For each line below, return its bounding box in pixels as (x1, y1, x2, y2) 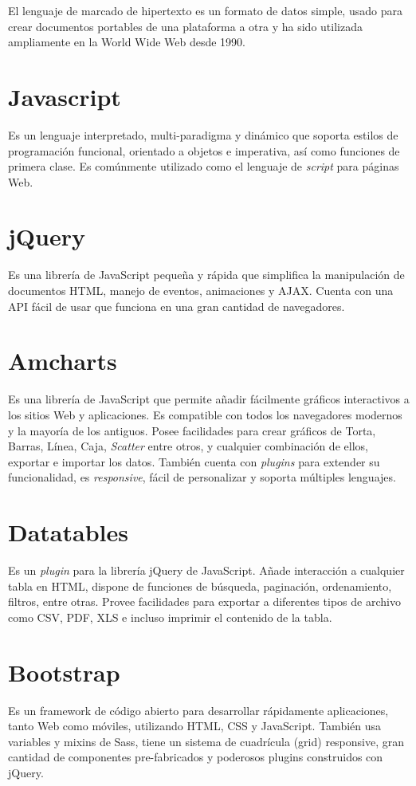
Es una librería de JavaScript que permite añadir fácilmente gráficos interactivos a (8, 391, 410, 407)
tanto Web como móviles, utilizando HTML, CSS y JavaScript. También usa (8, 717, 382, 734)
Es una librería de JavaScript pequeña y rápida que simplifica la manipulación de (8, 266, 405, 283)
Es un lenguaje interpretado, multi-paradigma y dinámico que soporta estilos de (8, 126, 398, 143)
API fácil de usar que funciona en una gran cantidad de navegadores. (8, 297, 345, 314)
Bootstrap (8, 655, 120, 688)
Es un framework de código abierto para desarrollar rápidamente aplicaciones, (8, 702, 389, 718)
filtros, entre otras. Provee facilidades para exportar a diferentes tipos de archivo (8, 593, 401, 610)
